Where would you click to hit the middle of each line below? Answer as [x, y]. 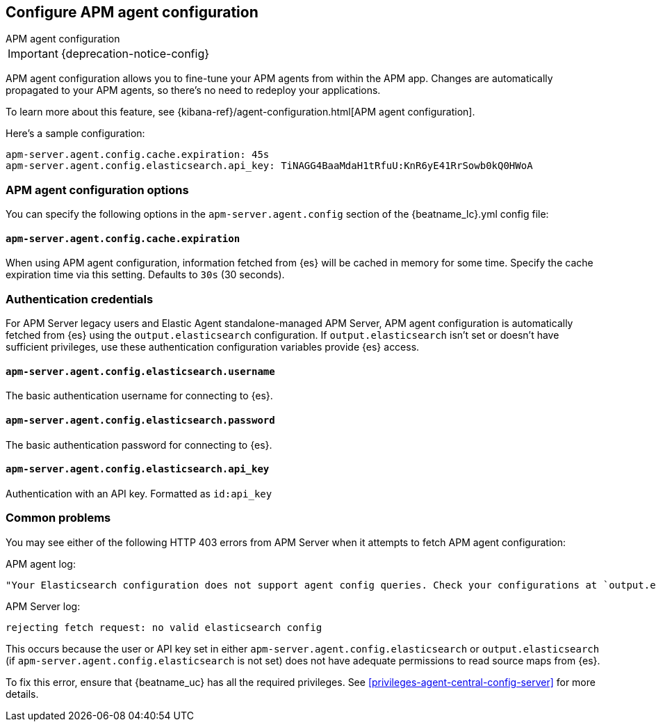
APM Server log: [43, 606]
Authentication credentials [80, 299]
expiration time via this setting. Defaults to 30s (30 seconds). [145, 275]
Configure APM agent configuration [132, 12]
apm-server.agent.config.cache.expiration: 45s [138, 155]
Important [33, 54]
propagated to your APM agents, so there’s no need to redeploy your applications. [193, 90]
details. [22, 694]
